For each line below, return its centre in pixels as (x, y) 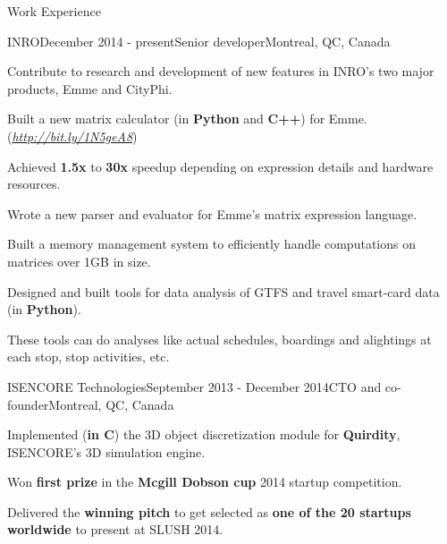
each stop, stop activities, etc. (89, 357)
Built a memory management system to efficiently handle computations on (211, 244)
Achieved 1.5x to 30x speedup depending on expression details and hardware (220, 166)
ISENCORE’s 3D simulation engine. (106, 451)
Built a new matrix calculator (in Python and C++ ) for (166, 119)
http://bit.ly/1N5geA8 (72, 136)
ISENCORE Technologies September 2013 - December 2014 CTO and (194, 386)
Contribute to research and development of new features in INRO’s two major (221, 71)
